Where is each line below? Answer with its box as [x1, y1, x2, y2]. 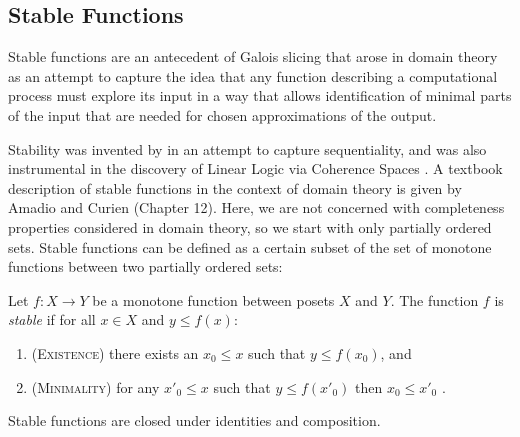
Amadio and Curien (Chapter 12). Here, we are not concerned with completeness [8, 197, 505, 218]
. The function [390, 289, 479, 310]
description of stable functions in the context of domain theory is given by [8, 177, 462, 198]
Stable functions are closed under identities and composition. [8, 410, 381, 431]
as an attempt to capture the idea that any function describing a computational [8, 65, 498, 86]
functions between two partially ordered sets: [8, 256, 283, 277]
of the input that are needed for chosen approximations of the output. [8, 104, 437, 125]
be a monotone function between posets [92, 289, 335, 310]
